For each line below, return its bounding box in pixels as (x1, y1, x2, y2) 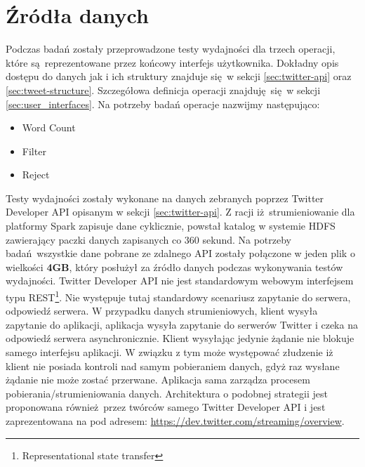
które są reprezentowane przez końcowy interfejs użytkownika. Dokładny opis (6, 55, 339, 70)
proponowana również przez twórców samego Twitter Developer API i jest (6, 400, 326, 414)
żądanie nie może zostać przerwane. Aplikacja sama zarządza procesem (6, 372, 310, 387)
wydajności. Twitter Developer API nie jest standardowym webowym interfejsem (6, 273, 354, 288)
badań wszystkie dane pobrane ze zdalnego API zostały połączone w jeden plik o (6, 246, 355, 261)
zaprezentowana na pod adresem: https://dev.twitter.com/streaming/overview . (6, 414, 345, 428)
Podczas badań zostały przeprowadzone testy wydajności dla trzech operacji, (6, 41, 336, 56)
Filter (22, 143, 46, 158)
